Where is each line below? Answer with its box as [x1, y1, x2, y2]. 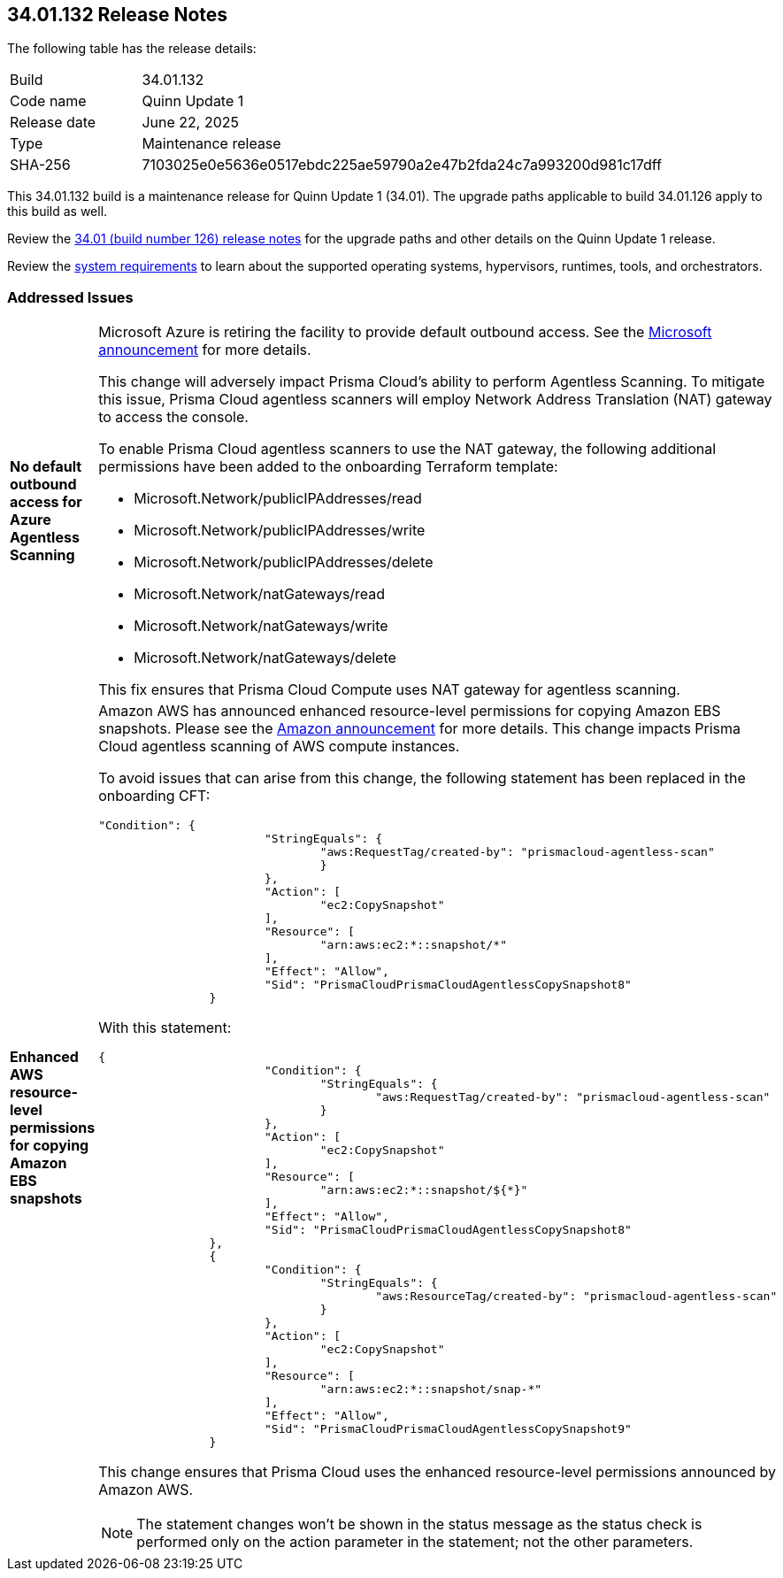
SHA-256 [10, 156, 71, 174]
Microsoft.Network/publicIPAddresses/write [134, 521, 426, 540]
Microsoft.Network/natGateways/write [134, 617, 388, 635]
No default [10, 458, 82, 476]
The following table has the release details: [7, 41, 257, 57]
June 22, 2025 [142, 113, 240, 132]
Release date [10, 113, 96, 132]
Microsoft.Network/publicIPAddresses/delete [134, 553, 434, 572]
